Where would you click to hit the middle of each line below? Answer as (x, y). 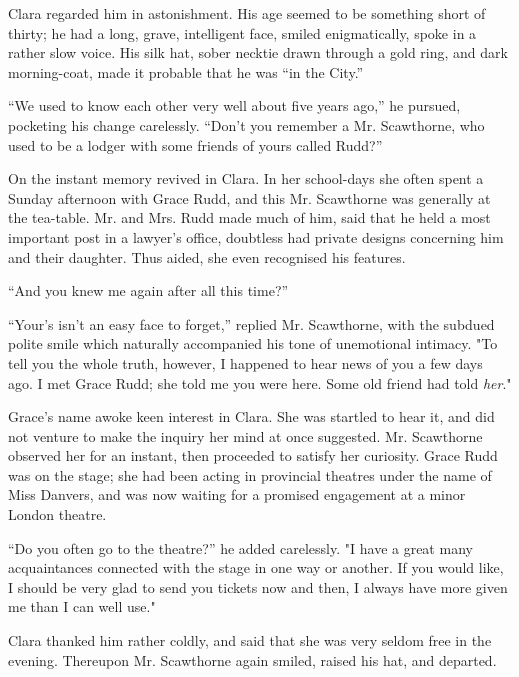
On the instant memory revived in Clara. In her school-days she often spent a (246, 178)
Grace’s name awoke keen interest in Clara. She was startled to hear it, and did (251, 416)
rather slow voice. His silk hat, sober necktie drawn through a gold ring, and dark (258, 52)
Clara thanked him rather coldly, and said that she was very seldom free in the (250, 640)
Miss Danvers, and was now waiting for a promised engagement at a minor (237, 494)
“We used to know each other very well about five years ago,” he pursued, (234, 105)
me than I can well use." (82, 606)
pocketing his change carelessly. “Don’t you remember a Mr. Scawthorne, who (246, 124)
